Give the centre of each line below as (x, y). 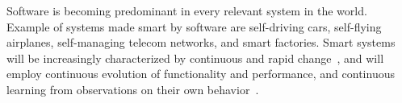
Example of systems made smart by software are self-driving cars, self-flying (194, 26)
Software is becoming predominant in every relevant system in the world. (187, 10)
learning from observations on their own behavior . (133, 89)
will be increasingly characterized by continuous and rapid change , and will (195, 58)
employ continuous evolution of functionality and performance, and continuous (201, 74)
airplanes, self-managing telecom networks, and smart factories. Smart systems (201, 42)
